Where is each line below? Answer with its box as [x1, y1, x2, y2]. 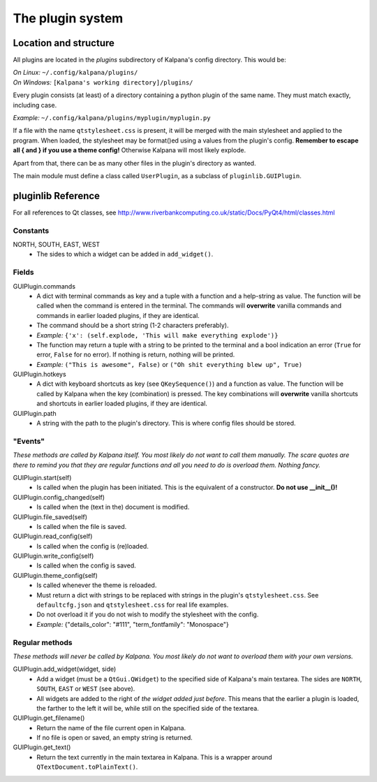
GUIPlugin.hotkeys [13, 370, 66, 379]
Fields [13, 268, 34, 277]
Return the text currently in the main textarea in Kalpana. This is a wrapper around [36, 753, 272, 761]
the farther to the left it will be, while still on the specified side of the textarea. [36, 704, 260, 712]
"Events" [13, 436, 45, 446]
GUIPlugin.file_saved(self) [13, 512, 87, 521]
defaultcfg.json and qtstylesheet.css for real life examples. [36, 601, 229, 609]
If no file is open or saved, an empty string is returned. [36, 734, 193, 742]
